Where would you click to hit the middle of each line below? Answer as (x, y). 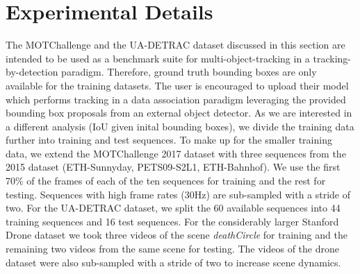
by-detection (32, 72)
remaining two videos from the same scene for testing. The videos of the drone (172, 249)
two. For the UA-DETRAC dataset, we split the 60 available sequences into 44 (173, 208)
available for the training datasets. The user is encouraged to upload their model (177, 85)
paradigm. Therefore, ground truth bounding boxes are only (189, 72)
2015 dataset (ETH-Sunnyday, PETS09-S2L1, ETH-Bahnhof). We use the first (173, 167)
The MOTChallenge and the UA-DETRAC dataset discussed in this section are (175, 45)
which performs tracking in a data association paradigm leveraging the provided (176, 99)
